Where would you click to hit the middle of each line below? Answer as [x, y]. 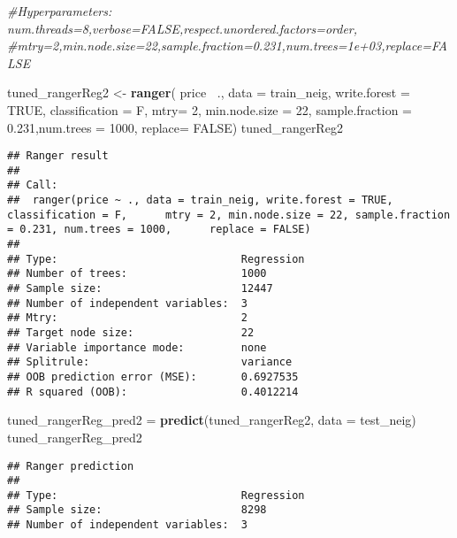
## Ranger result [58, 156]
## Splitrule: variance [150, 362]
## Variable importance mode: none [137, 347]
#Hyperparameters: [60, 11]
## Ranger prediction [71, 466]
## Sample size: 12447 [140, 289]
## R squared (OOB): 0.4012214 [153, 392]
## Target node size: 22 [131, 333]
